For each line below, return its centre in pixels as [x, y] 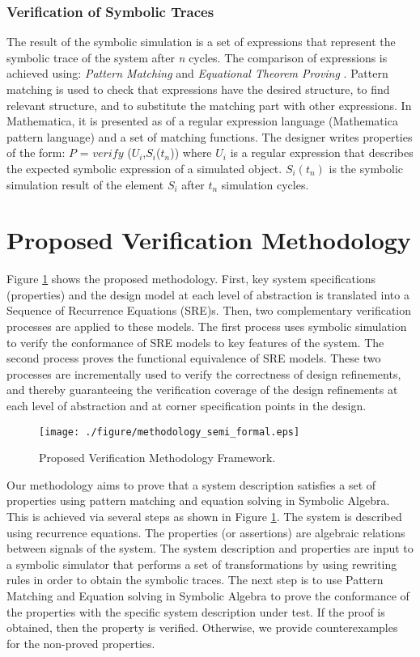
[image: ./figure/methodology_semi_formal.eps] [170, 432]
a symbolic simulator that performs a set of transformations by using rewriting [202, 564]
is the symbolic [366, 168]
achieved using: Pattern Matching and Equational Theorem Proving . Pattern [197, 73]
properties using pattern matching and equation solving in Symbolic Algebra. [198, 500]
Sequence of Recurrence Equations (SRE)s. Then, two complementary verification [209, 310]
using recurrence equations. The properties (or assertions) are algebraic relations [206, 532]
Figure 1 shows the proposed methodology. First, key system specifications [191, 279]
